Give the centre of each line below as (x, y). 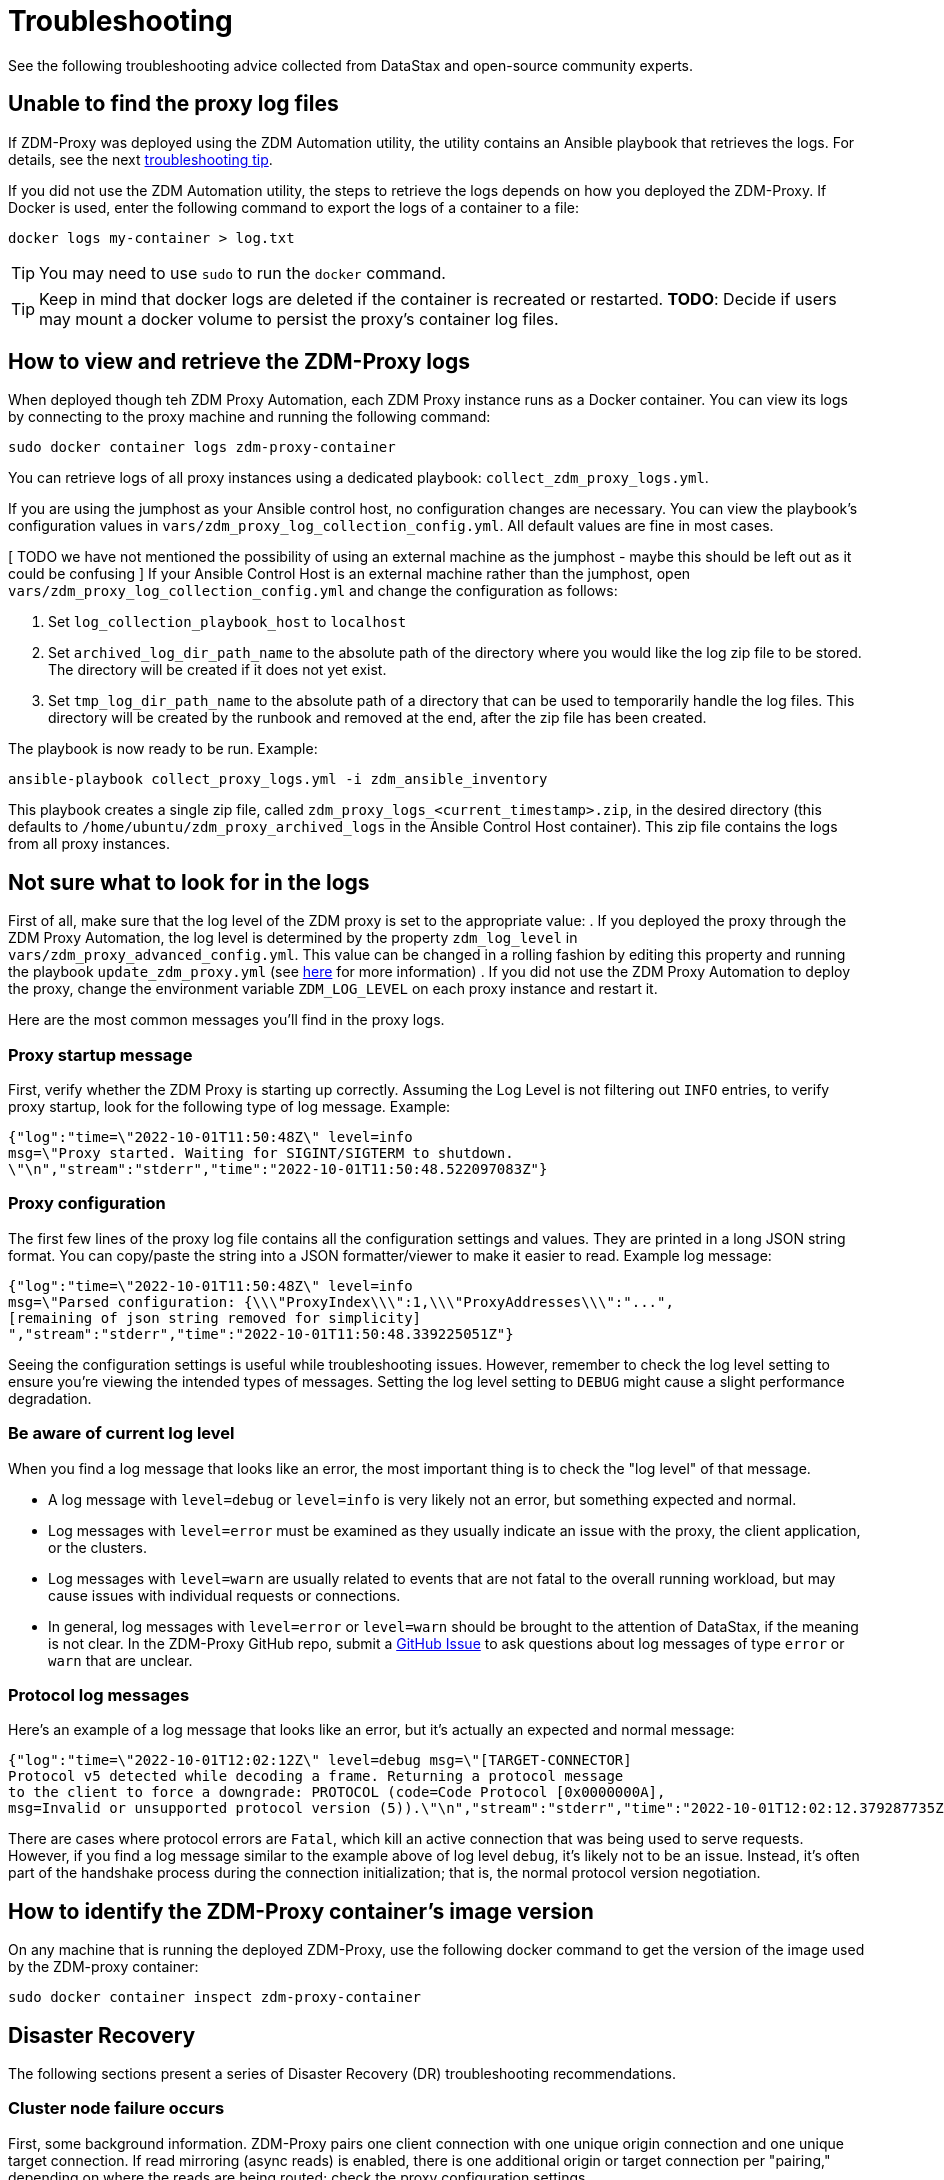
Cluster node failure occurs (116, 2108)
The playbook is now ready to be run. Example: (163, 749)
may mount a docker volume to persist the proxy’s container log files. (299, 318)
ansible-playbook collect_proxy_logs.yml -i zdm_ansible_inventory (278, 779)
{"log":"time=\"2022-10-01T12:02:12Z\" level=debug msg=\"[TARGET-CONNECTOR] (320, 1760)
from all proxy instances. (89, 844)
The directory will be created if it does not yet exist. (217, 670)
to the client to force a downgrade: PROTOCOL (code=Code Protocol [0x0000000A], (337, 1792)
